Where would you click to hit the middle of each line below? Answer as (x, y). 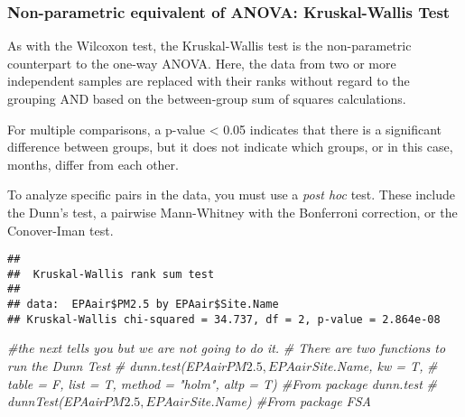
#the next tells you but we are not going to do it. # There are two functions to (227, 348)
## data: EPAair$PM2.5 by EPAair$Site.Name (143, 305)
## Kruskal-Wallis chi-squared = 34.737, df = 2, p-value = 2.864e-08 (224, 319)
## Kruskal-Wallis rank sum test (111, 274)
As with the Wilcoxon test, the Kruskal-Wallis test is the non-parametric (209, 46)
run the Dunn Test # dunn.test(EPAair (117, 366)
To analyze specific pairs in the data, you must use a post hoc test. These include (231, 195)
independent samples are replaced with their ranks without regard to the (209, 81)
